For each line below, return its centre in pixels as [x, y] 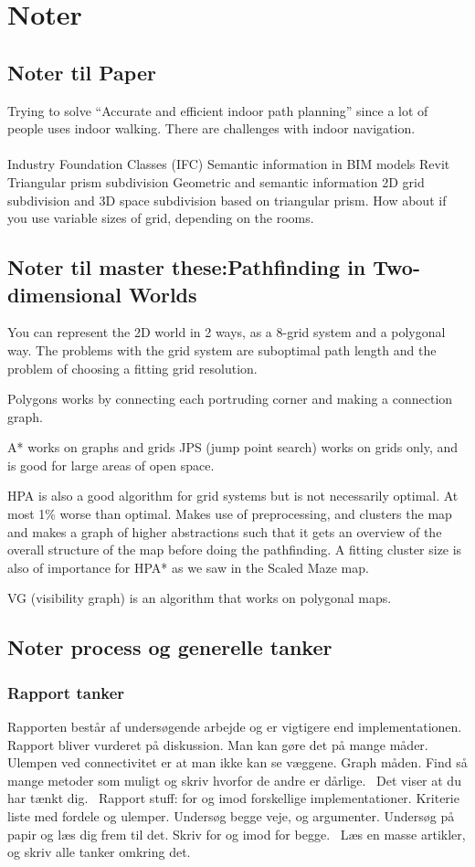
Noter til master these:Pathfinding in [187, 267]
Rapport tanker [66, 692]
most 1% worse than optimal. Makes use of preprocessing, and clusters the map [230, 514]
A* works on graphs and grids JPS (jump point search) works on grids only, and [233, 447]
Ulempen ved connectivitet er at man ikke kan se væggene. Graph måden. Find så [237, 762]
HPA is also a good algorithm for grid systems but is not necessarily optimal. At [233, 496]
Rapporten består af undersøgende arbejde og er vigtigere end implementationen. [235, 727]
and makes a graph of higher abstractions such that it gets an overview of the [225, 531]
